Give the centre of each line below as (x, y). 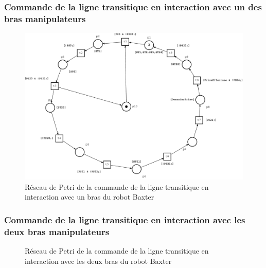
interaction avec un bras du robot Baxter (90, 197)
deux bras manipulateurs (57, 231)
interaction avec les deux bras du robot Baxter (98, 261)
